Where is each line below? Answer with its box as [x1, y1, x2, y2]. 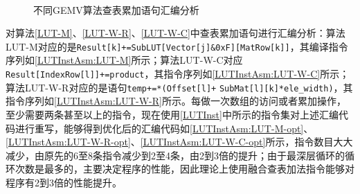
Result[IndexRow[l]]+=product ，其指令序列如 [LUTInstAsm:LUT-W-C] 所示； [6, 67, 350, 81]
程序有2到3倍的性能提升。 [6, 175, 122, 189]
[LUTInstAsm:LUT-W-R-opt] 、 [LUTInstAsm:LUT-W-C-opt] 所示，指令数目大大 [6, 134, 353, 149]
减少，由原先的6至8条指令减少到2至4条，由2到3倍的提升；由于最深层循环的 [6, 148, 345, 162]
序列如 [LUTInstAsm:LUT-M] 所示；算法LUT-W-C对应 [6, 53, 243, 67]
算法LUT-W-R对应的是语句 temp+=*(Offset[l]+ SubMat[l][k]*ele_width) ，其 [6, 80, 353, 94]
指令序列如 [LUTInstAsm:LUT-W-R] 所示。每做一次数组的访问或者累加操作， [6, 94, 346, 108]
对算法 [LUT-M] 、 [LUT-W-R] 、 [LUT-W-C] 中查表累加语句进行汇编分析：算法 [6, 26, 345, 40]
